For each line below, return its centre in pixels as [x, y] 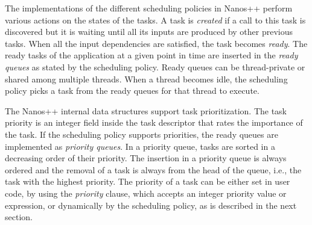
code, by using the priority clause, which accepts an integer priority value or [146, 193]
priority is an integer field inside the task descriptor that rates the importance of [154, 122]
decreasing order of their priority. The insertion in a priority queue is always [146, 158]
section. [19, 217]
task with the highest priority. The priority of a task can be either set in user [148, 181]
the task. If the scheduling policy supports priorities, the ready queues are [142, 134]
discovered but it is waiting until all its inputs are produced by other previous [149, 32]
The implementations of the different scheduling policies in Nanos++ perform [149, 8]
